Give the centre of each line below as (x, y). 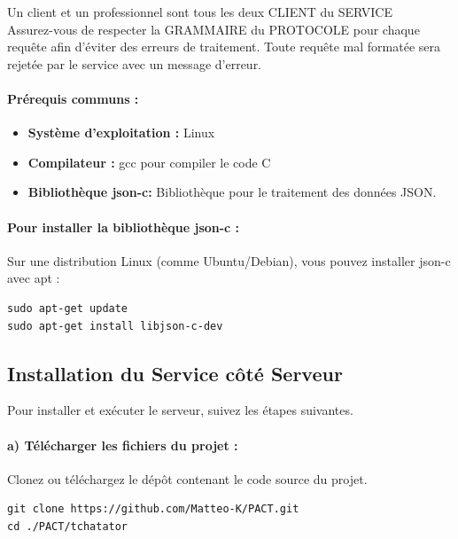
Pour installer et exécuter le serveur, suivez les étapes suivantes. (180, 410)
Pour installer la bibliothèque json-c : (124, 227)
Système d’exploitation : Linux (121, 133)
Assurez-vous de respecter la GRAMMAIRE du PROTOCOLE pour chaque (213, 29)
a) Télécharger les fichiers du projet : (123, 445)
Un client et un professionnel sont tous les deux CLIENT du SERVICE (200, 12)
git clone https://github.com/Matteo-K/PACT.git (153, 509)
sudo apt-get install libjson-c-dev (115, 326)
